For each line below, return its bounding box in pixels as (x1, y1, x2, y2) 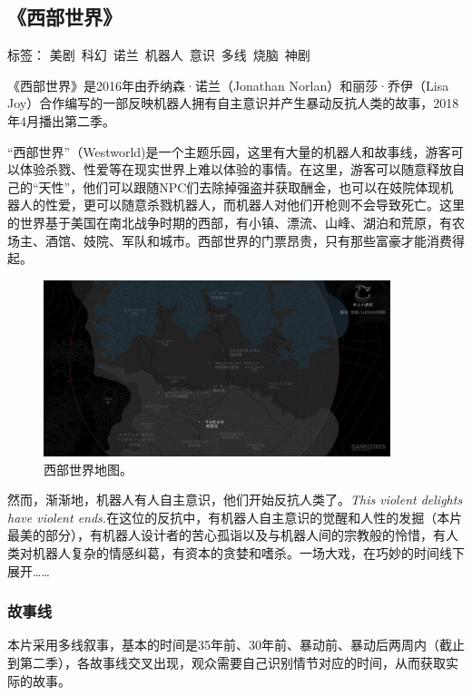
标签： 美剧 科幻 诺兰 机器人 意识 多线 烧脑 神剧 (7, 45, 310, 64)
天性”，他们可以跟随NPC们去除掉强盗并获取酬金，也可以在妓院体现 (38, 177, 441, 196)
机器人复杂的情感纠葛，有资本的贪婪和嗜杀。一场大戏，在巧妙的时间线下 (32, 543, 465, 562)
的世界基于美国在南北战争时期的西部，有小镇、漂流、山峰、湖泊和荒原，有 (7, 212, 452, 231)
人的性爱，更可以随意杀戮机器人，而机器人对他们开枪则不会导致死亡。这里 (19, 195, 465, 214)
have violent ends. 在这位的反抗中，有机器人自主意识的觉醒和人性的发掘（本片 (7, 507, 463, 526)
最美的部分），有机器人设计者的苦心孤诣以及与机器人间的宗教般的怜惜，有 (7, 525, 446, 544)
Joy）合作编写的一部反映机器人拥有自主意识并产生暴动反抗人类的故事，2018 (7, 93, 459, 113)
